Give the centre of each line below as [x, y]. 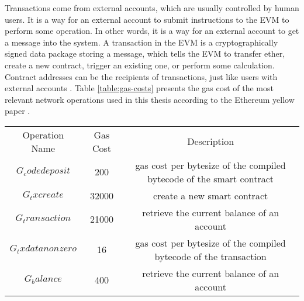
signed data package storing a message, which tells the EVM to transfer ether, [145, 53]
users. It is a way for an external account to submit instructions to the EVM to [147, 19]
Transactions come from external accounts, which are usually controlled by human [152, 8]
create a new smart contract [211, 195]
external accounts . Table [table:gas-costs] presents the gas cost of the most [139, 88]
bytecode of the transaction [210, 256]
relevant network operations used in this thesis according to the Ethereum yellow [150, 99]
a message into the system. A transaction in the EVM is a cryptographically [141, 42]
